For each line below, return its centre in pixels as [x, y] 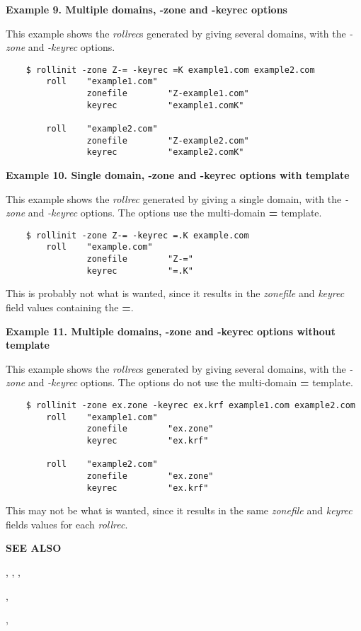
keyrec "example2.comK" [165, 152]
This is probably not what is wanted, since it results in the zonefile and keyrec [175, 293]
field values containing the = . [70, 307]
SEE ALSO [34, 548]
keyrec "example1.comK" [165, 105]
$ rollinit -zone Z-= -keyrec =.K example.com [137, 235]
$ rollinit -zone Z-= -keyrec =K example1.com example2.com [170, 70]
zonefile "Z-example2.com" [168, 140]
